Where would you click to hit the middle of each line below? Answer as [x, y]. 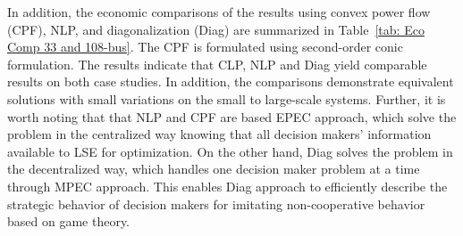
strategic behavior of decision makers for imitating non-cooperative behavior [216, 203]
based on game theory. [69, 221]
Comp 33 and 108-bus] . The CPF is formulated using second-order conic [205, 47]
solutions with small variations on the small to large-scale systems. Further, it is [227, 98]
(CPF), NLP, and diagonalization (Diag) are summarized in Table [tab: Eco [216, 29]
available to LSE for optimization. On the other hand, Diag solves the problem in [230, 151]
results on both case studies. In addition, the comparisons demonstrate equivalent [231, 81]
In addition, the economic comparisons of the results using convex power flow [219, 12]
